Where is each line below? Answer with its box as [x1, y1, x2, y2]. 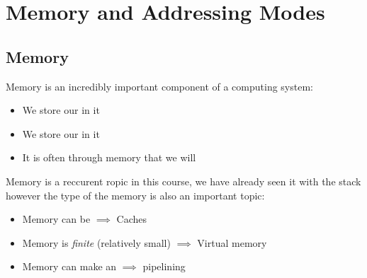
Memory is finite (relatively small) [22, 235, 171, 250]
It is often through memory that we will [22, 150, 196, 165]
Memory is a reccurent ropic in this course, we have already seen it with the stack [6, 173, 361, 188]
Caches [116, 212, 147, 226]
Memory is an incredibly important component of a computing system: [6, 79, 313, 93]
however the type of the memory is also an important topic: [6, 187, 265, 202]
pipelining [142, 259, 186, 274]
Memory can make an [22, 259, 117, 274]
